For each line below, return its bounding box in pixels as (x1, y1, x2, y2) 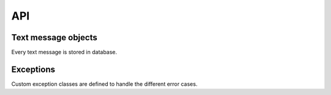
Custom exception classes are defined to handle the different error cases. (11, 80, 198, 88)
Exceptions (11, 64, 55, 74)
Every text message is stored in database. (11, 49, 118, 56)
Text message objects (11, 32, 97, 43)
